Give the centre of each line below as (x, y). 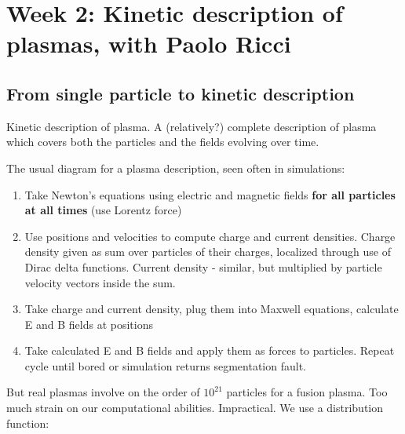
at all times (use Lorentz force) (103, 210)
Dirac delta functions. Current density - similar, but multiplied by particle (203, 266)
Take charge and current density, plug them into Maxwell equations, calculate (212, 309)
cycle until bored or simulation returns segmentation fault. (165, 365)
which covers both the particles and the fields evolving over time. (163, 142)
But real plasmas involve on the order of (103, 392)
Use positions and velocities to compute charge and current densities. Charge (210, 236)
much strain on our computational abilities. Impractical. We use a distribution (195, 408)
